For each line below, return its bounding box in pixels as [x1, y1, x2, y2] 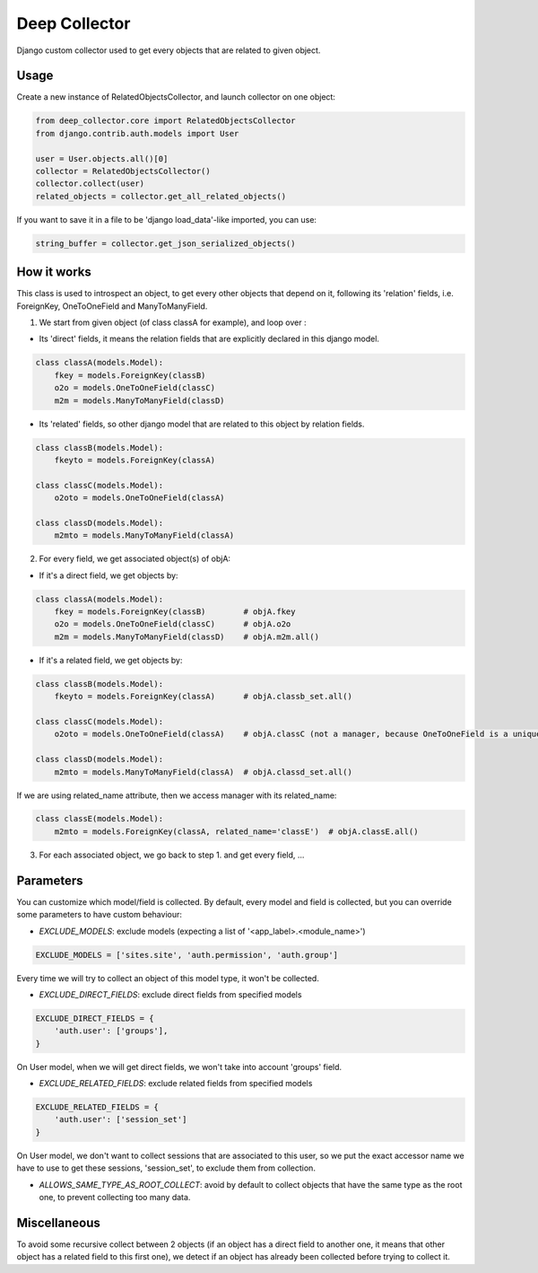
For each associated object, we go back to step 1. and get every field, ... [39, 849, 305, 860]
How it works [16, 265, 91, 280]
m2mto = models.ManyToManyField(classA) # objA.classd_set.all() [54, 767, 353, 777]
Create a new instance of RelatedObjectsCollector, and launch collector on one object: [16, 92, 336, 102]
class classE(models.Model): [35, 813, 164, 824]
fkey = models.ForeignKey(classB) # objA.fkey [54, 607, 296, 617]
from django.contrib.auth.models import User [35, 128, 239, 138]
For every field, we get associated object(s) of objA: [39, 553, 231, 565]
